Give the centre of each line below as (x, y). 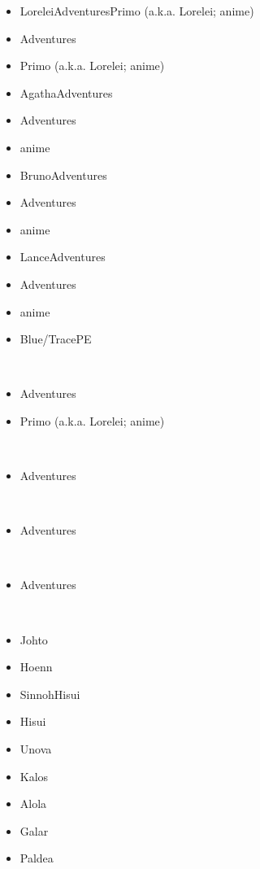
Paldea (37, 858)
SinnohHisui (50, 694)
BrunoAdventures (63, 175)
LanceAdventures (63, 257)
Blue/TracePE (56, 339)
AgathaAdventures (66, 92)
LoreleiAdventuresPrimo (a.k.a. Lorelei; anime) (137, 11)
